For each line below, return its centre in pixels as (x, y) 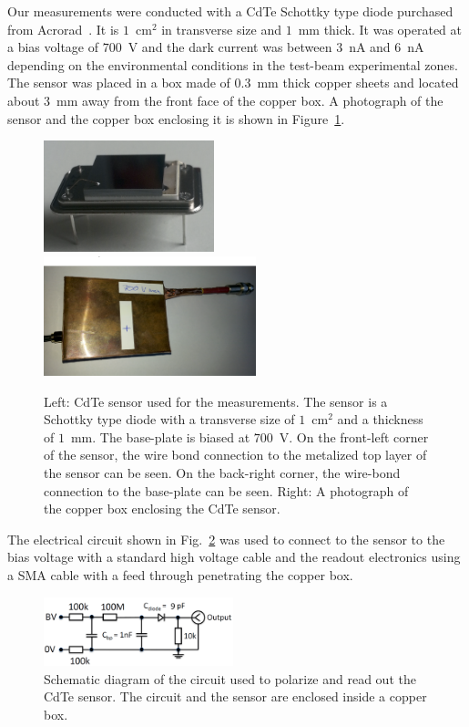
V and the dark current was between (230, 47)
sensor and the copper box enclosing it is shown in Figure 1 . (176, 118)
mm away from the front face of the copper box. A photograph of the (250, 100)
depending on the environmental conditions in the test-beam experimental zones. (233, 64)
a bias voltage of (53, 47)
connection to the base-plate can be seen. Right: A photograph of (226, 490)
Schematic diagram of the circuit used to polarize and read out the (230, 678)
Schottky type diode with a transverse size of (169, 419)
